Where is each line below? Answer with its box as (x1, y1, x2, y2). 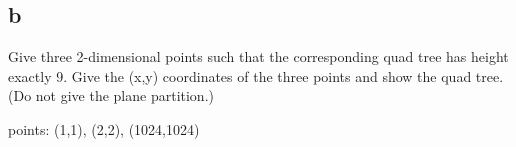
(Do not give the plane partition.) (8, 85, 214, 106)
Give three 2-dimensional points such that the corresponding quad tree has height (8, 46, 509, 67)
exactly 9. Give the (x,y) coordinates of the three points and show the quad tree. (8, 65, 504, 86)
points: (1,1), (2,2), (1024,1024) (8, 118, 200, 139)
